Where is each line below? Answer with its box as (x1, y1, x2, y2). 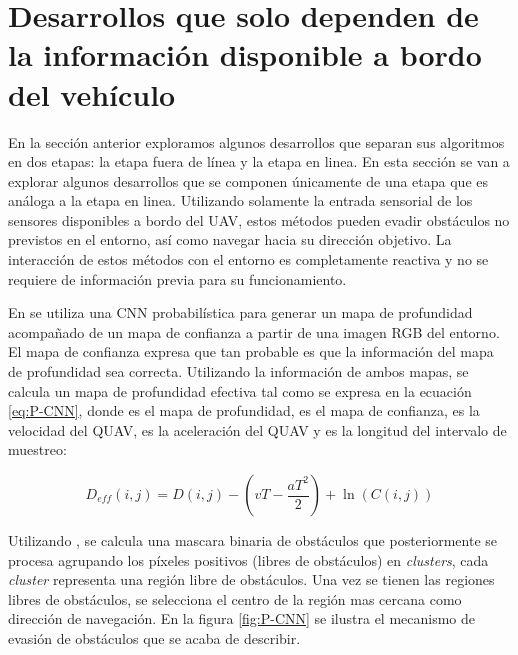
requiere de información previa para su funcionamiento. (8, 268, 347, 289)
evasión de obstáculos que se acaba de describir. (8, 627, 301, 648)
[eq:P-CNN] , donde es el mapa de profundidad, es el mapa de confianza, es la (8, 400, 480, 421)
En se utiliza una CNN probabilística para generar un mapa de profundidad (8, 302, 473, 323)
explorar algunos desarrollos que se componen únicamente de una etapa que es (8, 170, 489, 191)
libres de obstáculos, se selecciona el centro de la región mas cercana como (8, 588, 462, 609)
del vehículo (8, 73, 176, 114)
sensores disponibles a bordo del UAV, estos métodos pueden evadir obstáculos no (8, 209, 510, 230)
